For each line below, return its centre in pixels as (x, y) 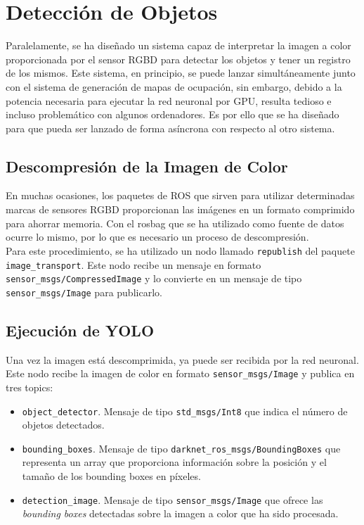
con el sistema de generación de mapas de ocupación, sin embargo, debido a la (174, 86)
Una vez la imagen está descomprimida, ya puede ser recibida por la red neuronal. (182, 359)
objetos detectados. (63, 425)
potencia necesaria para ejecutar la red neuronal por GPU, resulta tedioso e (169, 100)
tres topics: (30, 387)
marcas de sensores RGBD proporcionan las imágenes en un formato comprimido (180, 209)
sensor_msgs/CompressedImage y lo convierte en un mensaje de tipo (154, 278)
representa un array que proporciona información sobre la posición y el (174, 462)
